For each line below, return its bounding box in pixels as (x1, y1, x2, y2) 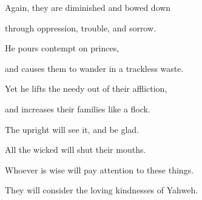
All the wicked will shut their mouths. (5, 143, 146, 156)
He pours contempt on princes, (5, 42, 120, 54)
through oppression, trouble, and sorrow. (5, 21, 156, 34)
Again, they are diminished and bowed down (5, 1, 171, 13)
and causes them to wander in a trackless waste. (5, 62, 184, 74)
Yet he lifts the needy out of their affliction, (5, 82, 167, 95)
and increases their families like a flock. (5, 102, 150, 115)
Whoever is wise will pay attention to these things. (5, 163, 194, 176)
